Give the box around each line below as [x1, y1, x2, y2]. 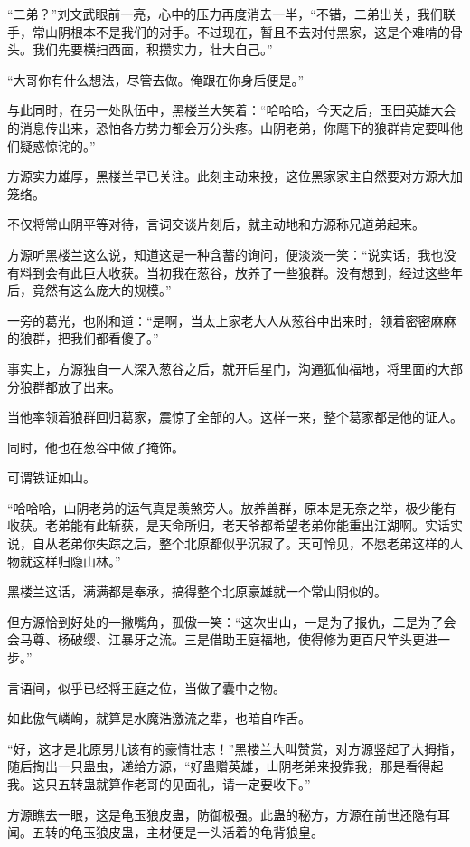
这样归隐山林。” [32, 551, 121, 570]
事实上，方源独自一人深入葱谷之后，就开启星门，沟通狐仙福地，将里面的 [7, 358, 437, 377]
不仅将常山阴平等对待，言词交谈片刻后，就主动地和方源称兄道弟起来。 [7, 214, 425, 233]
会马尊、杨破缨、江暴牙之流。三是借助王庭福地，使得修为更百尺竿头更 [7, 630, 425, 649]
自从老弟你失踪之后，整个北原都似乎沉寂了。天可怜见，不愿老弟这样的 [32, 534, 450, 553]
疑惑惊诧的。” [19, 136, 96, 155]
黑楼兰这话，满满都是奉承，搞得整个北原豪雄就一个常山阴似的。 [7, 582, 387, 601]
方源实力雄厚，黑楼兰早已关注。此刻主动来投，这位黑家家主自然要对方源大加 [7, 167, 463, 186]
